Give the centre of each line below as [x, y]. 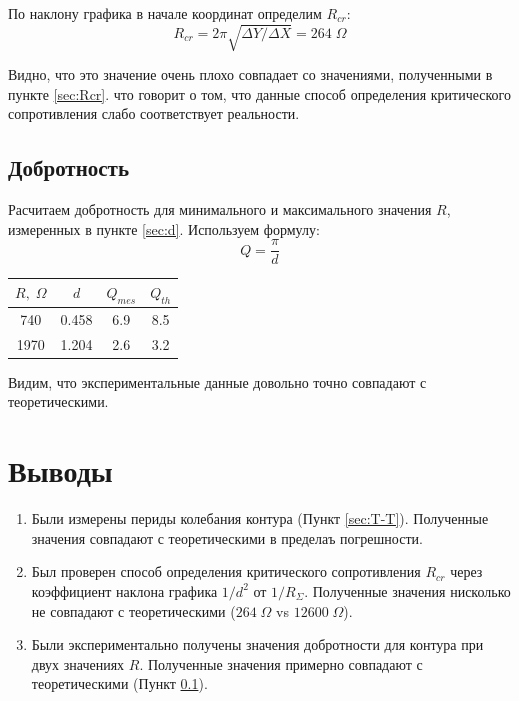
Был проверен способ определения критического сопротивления [226, 571]
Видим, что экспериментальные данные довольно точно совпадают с [217, 381]
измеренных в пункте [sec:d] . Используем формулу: [164, 228]
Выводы [60, 470]
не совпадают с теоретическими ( [133, 610]
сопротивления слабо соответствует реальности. [154, 113]
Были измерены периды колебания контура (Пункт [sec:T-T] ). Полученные [260, 518]
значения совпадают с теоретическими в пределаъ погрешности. [227, 537]
